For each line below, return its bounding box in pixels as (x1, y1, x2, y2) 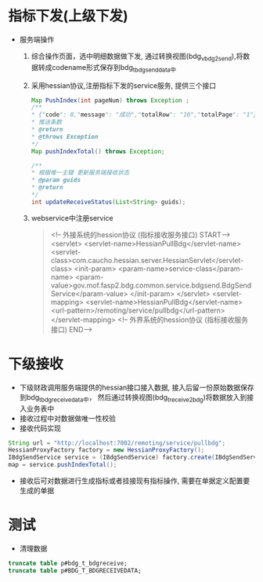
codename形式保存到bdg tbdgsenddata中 (52, 62, 176, 74)
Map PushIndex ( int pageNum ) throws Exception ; (31, 96, 189, 104)
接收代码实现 (19, 423, 61, 433)
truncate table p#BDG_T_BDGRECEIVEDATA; (8, 566, 142, 574)
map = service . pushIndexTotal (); (8, 461, 117, 469)
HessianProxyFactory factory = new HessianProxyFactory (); (8, 446, 205, 454)
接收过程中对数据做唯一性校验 (19, 413, 116, 423)
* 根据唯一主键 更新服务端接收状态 (31, 169, 130, 177)
